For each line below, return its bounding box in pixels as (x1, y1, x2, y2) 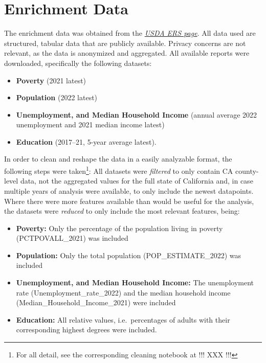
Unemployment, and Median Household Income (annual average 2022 (16, 109, 257, 120)
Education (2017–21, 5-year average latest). (16, 136, 157, 147)
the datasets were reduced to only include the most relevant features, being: (4, 206, 240, 216)
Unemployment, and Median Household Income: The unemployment (16, 277, 254, 288)
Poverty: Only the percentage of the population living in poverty (16, 222, 223, 233)
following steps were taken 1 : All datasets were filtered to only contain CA (4, 164, 233, 176)
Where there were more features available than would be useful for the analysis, (4, 195, 254, 206)
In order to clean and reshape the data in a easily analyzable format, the (4, 153, 232, 164)
